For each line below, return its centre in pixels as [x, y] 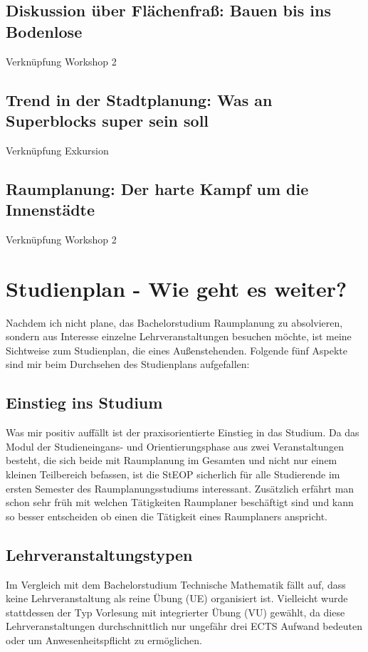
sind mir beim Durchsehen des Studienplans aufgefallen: [128, 364]
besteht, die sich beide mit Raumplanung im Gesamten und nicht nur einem [172, 460]
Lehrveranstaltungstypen [99, 554]
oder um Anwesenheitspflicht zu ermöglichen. [104, 640]
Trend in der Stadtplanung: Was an [139, 99]
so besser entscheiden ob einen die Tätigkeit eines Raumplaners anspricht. [167, 516]
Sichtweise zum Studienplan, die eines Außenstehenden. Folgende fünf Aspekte [177, 350]
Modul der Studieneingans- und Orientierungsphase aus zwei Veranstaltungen [175, 446]
